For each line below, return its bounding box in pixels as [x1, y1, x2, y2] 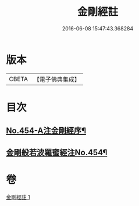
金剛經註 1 [6, 193, 30, 200]
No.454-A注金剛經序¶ [6, 126, 86, 136]
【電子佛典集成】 [33, 75, 80, 83]
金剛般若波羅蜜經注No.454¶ [6, 147, 108, 158]
